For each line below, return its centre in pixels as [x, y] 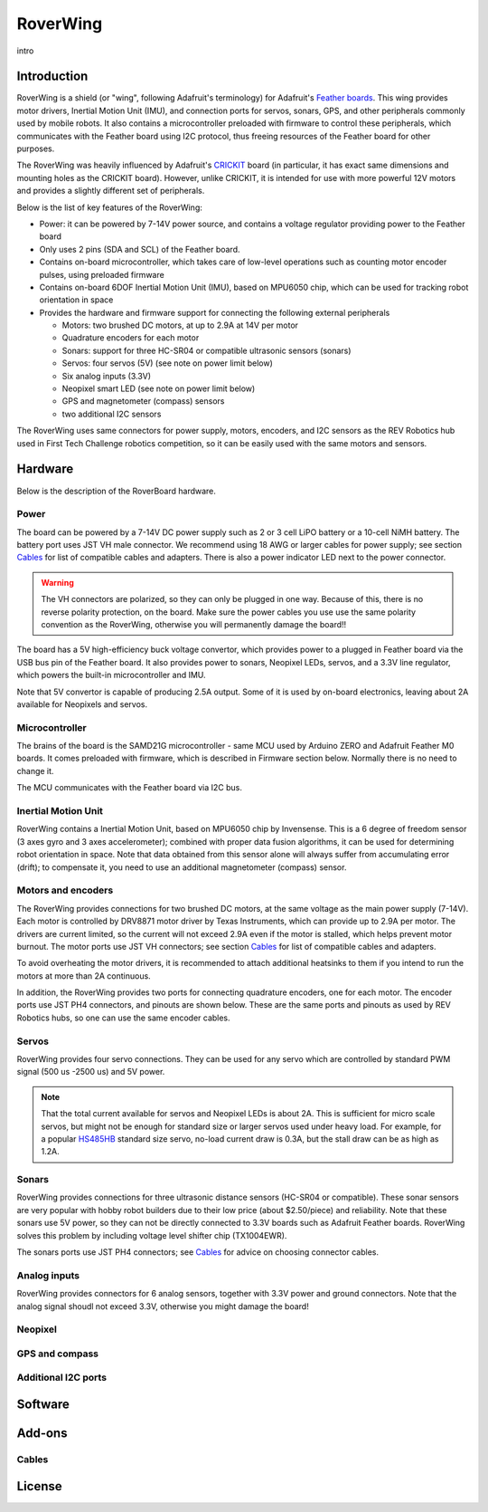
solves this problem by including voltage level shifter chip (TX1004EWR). [152, 1235]
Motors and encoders [65, 890]
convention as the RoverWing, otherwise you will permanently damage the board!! [194, 624]
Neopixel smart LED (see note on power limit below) [159, 388]
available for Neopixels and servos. [82, 704]
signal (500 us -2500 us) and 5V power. [91, 1072]
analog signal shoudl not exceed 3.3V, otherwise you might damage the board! [163, 1306]
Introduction [52, 77]
